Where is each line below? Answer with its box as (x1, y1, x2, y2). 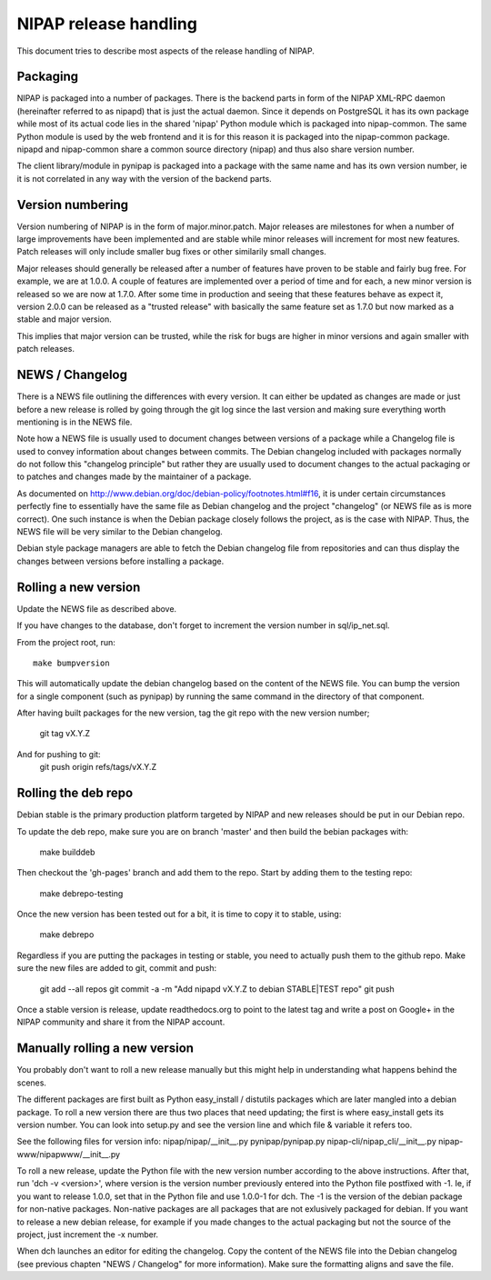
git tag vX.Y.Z (39, 728, 91, 739)
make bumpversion (33, 657, 110, 668)
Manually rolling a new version (16, 1041, 195, 1056)
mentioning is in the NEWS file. (16, 416, 133, 427)
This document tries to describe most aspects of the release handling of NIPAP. (16, 45, 316, 56)
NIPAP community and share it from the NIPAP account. (16, 1016, 225, 1027)
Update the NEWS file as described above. (16, 603, 177, 614)
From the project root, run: (16, 636, 115, 647)
